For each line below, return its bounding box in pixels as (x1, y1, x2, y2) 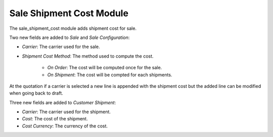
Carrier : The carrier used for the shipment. (22, 109, 111, 115)
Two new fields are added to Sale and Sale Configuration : (9, 34, 130, 40)
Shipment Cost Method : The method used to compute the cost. (22, 53, 154, 59)
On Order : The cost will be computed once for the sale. (47, 65, 162, 71)
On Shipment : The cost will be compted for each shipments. (47, 71, 172, 78)
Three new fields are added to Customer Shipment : (9, 99, 116, 106)
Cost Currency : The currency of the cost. (22, 123, 108, 129)
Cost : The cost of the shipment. (22, 116, 88, 122)
